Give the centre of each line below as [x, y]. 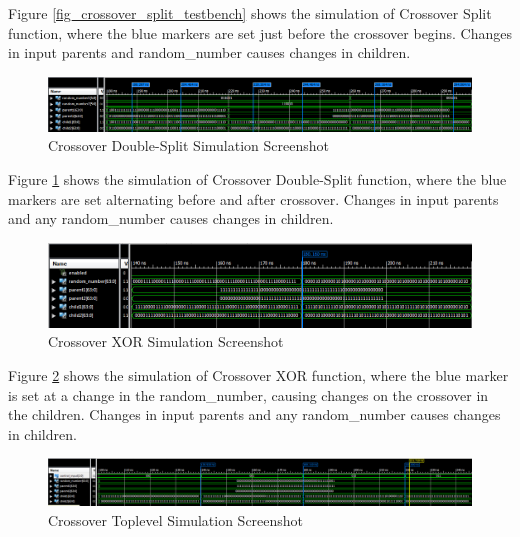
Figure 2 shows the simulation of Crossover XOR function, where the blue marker [258, 374]
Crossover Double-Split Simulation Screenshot [188, 145]
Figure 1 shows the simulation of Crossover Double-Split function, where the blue [257, 179]
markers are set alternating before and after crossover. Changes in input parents [253, 198]
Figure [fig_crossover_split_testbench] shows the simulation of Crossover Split [250, 13]
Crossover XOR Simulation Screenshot [166, 341]
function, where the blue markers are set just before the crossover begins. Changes [260, 32]
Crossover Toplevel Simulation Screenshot [176, 519]
